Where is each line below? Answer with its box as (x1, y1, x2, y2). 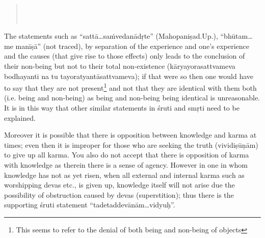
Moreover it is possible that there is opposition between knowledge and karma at (4, 129, 257, 140)
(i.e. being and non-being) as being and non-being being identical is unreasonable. (4, 92, 260, 103)
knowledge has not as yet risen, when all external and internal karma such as (4, 169, 245, 180)
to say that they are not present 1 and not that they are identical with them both (4, 81, 257, 93)
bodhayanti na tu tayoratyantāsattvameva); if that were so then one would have (4, 70, 254, 81)
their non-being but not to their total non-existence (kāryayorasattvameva (4, 60, 235, 71)
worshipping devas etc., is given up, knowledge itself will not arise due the (4, 179, 235, 190)
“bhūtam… (220, 31, 253, 41)
